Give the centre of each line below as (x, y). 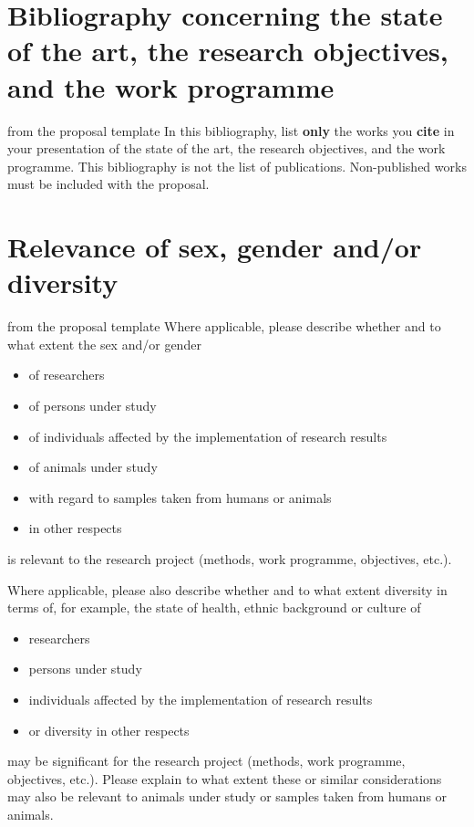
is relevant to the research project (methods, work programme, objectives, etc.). (230, 558)
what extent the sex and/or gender (104, 344)
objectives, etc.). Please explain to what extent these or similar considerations (225, 778)
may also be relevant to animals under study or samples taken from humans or (227, 796)
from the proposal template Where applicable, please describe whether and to (224, 326)
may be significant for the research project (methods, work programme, (206, 761)
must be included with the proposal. (108, 184)
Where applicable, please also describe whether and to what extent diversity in (227, 589)
